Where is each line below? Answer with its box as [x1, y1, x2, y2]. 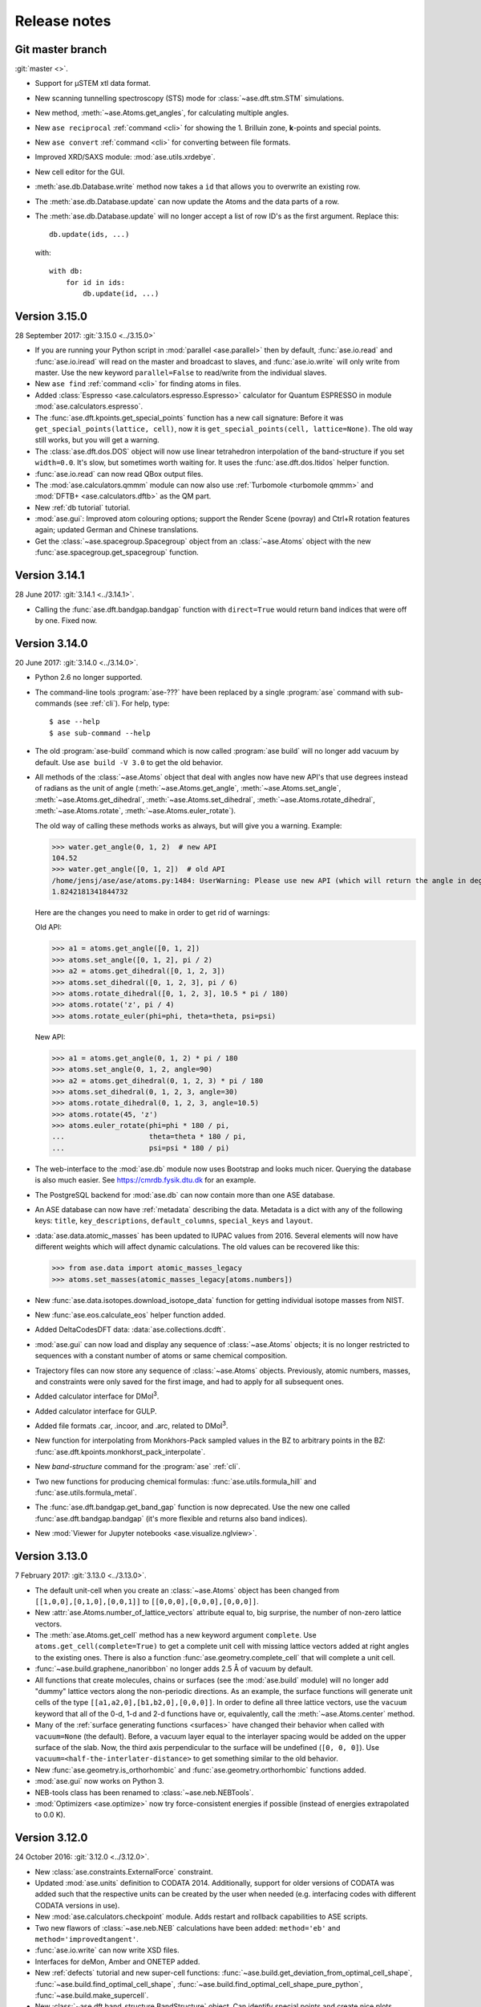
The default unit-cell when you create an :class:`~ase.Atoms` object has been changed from [34, 1586, 340, 1595]
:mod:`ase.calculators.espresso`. [34, 401, 143, 411]
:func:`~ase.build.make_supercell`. [34, 1990, 149, 2000]
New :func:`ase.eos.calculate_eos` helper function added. [34, 1309, 226, 1320]
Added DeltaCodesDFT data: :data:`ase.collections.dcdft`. [34, 1325, 226, 1334]
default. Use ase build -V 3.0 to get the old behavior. [34, 757, 224, 767]
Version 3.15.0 [14, 309, 88, 323]
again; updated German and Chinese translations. [34, 525, 200, 535]
